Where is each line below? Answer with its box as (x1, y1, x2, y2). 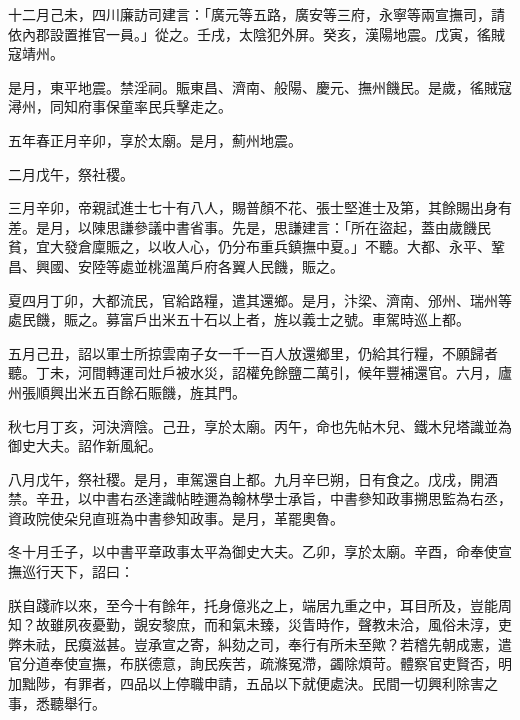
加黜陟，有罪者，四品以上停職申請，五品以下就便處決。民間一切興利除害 (8, 673, 484, 694)
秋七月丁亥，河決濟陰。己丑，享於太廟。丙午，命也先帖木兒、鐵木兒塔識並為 (8, 415, 512, 436)
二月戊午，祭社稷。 (8, 163, 134, 184)
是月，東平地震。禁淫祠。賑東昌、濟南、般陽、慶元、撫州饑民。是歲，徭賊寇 (8, 76, 512, 97)
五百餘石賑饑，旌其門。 (91, 381, 246, 402)
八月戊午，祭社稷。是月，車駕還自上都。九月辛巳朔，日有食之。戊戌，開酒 (8, 468, 498, 489)
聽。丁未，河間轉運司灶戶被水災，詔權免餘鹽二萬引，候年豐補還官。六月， (8, 362, 498, 383)
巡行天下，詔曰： (21, 561, 134, 582)
